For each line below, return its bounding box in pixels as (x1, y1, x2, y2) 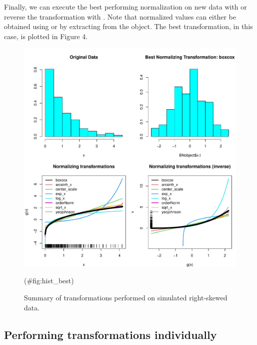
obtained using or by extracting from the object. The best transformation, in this (4, 21, 253, 32)
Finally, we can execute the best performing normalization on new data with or (4, 2, 247, 12)
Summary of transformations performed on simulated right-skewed (24, 292, 227, 303)
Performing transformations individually (4, 326, 217, 342)
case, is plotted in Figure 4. (4, 31, 88, 41)
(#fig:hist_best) (24, 275, 74, 286)
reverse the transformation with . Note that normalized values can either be (4, 11, 236, 22)
